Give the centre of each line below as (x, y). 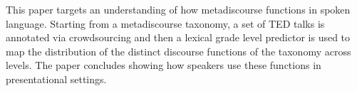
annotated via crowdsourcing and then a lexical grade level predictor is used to (178, 37)
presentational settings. (56, 79)
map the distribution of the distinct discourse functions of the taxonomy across (178, 51)
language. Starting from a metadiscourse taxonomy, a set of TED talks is (165, 23)
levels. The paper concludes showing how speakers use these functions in (164, 65)
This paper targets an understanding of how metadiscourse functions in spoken (178, 9)
